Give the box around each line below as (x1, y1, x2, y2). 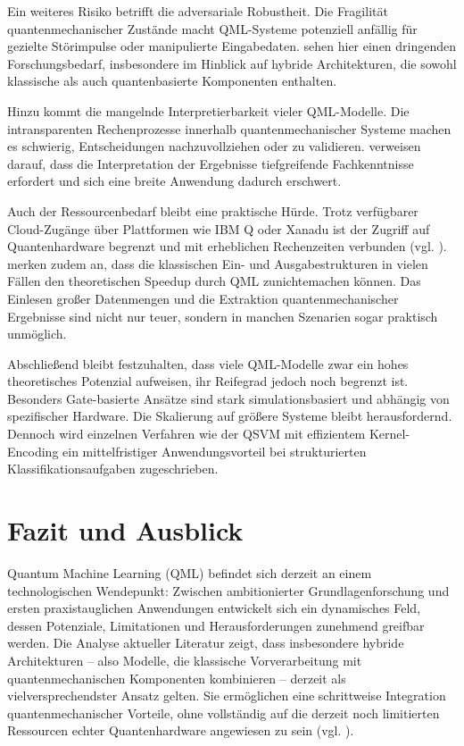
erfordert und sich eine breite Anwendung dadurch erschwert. (7, 172, 342, 190)
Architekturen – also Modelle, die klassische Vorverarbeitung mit (7, 650, 362, 669)
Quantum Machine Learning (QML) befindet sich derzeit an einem (7, 563, 372, 582)
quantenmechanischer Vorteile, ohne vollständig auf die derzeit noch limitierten (7, 703, 440, 722)
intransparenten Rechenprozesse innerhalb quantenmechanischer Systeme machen (7, 119, 452, 138)
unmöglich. (7, 324, 67, 343)
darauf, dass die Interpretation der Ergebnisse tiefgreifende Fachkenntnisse (7, 154, 414, 172)
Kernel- (369, 424, 410, 443)
